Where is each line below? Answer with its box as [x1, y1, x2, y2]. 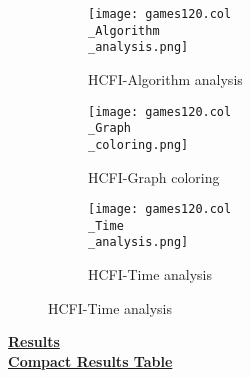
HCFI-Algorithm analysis [88, 68, 243, 89]
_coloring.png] [88, 137, 189, 152]
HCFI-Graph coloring [88, 166, 220, 187]
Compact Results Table [8, 350, 173, 371]
